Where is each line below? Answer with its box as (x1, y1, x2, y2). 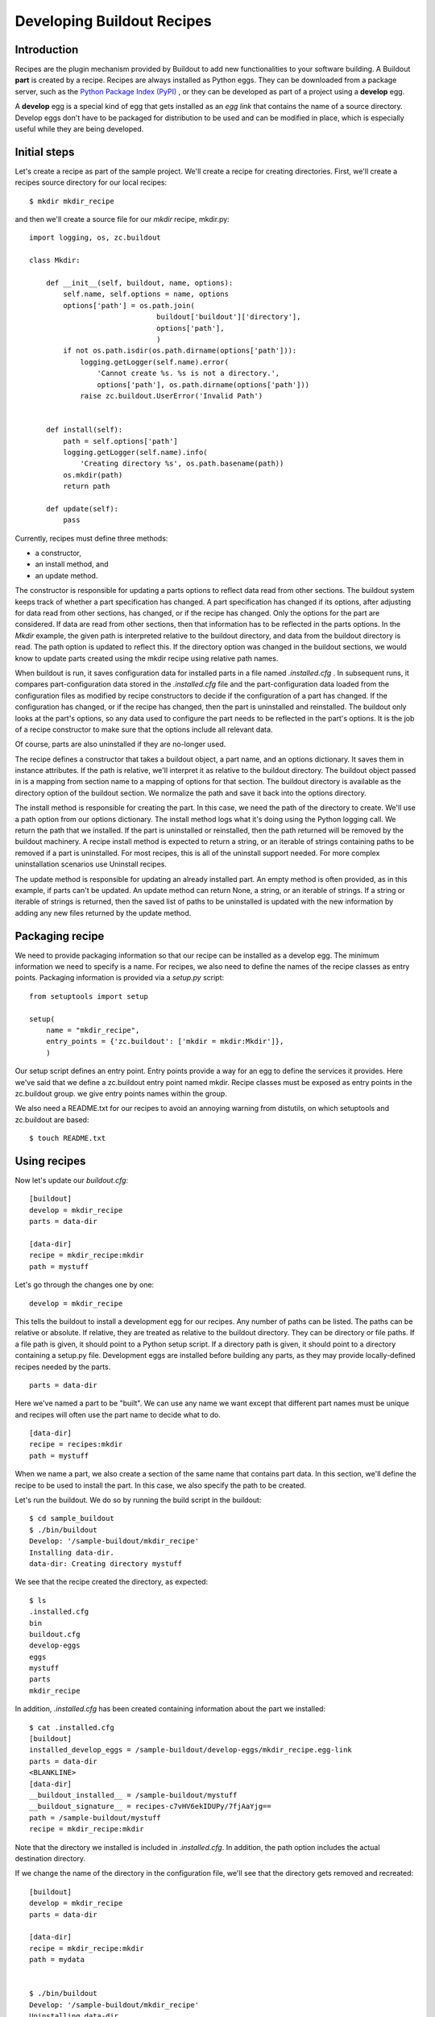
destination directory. (14, 1853, 86, 1863)
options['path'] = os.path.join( (63, 301, 195, 310)
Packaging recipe (14, 929, 105, 943)
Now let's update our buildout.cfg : (14, 1176, 129, 1185)
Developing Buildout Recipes (14, 12, 213, 30)
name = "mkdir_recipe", (45, 1025, 140, 1034)
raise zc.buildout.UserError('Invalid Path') (80, 391, 263, 400)
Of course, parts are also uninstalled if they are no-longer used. (14, 739, 226, 750)
